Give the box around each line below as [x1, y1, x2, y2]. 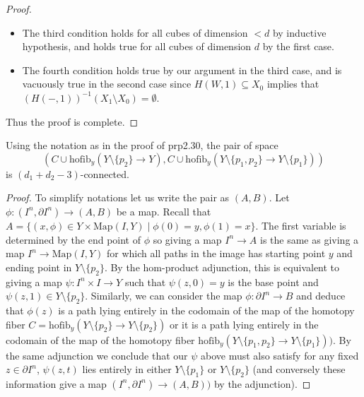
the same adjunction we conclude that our [6, 348, 188, 362]
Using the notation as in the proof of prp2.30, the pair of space [6, 138, 278, 153]
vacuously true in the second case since [22, 76, 192, 91]
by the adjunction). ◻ [213, 376, 311, 391]
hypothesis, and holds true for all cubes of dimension [22, 39, 252, 54]
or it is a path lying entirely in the [169, 316, 319, 331]
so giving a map [153, 232, 222, 247]
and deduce [296, 288, 346, 303]
